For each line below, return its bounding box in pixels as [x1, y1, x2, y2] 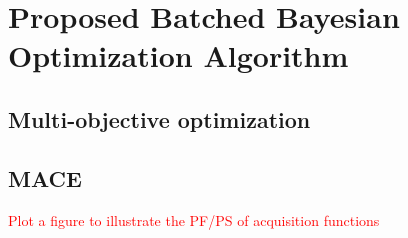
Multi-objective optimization [8, 103, 311, 134]
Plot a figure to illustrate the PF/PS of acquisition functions [8, 209, 380, 230]
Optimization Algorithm [8, 35, 349, 76]
